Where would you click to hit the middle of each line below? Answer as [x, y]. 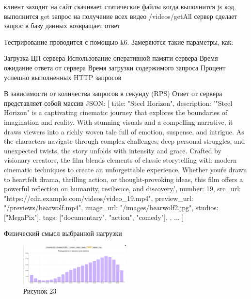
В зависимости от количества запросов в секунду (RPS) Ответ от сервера [113, 93]
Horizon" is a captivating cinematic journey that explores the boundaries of [116, 112]
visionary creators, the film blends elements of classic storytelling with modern [120, 160]
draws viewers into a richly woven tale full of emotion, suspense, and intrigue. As [124, 131]
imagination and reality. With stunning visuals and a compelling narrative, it [118, 122]
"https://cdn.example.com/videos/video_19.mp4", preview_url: [99, 198]
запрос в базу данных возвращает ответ [62, 25]
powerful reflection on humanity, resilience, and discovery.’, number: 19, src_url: [122, 189]
